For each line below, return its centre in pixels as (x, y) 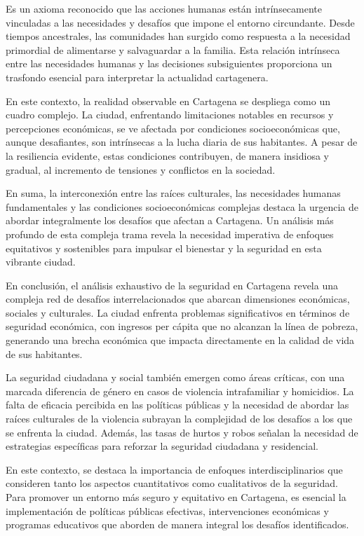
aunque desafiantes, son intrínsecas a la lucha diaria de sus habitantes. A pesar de (182, 142)
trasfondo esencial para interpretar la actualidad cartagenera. (137, 77)
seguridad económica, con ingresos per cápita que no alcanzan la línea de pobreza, (182, 326)
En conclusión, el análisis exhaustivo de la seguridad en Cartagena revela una (172, 285)
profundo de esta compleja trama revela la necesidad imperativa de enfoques (170, 234)
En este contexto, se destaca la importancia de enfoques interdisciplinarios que (174, 469)
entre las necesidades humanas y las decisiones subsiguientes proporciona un (169, 63)
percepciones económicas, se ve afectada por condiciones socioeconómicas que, (173, 128)
